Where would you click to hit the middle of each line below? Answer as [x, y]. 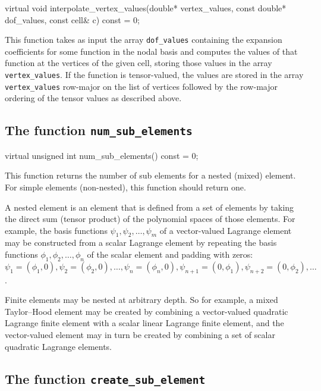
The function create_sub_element [105, 378]
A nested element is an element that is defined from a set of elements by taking [150, 207]
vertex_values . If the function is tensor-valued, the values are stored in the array [154, 75]
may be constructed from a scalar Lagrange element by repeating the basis [141, 243]
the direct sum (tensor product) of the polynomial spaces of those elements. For [150, 219]
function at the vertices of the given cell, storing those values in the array [139, 63]
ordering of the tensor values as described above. [93, 98]
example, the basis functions [56, 230]
